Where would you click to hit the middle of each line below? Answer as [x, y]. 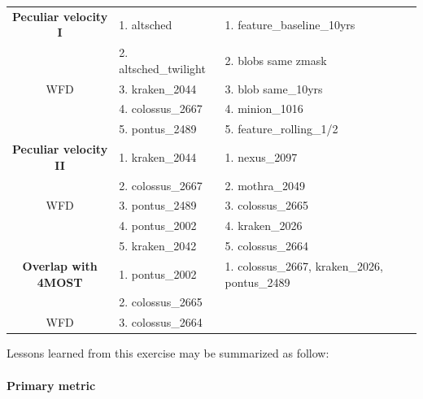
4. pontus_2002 [158, 226]
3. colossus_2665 [267, 205]
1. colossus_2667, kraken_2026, [304, 265]
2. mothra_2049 [265, 185]
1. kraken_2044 [158, 156]
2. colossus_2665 [161, 302]
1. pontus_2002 [158, 273]
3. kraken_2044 [158, 88]
